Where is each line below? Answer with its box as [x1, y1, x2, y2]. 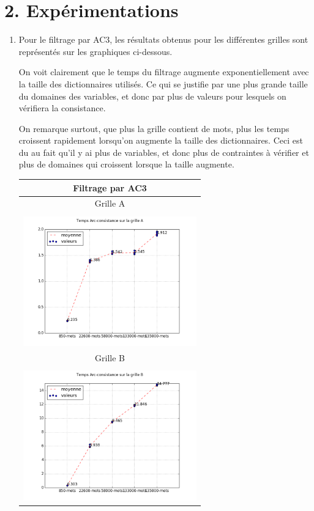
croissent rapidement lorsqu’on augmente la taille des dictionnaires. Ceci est [18, 134, 303, 147]
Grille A [94, 197, 125, 210]
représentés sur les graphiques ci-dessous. [18, 45, 173, 57]
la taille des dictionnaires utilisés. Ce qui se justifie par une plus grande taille [18, 77, 308, 90]
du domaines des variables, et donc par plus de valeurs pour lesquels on [18, 89, 286, 102]
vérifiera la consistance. [18, 101, 106, 114]
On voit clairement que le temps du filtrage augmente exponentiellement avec [18, 65, 309, 78]
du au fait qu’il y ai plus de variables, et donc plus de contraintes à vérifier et [18, 145, 309, 158]
